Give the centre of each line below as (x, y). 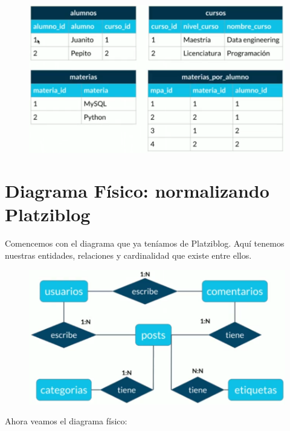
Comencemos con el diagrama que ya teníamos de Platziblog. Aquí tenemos (145, 243)
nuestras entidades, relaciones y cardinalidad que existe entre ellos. (128, 255)
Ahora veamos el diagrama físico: (66, 421)
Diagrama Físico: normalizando (137, 191)
